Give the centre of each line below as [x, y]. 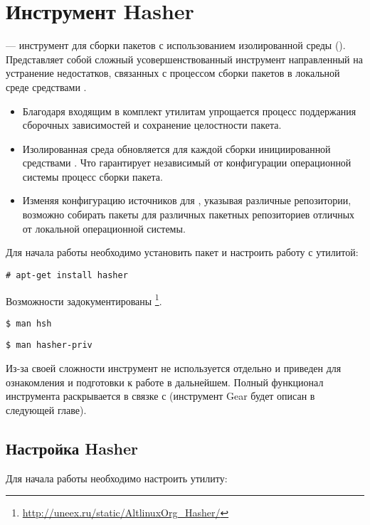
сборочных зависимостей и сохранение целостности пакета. [152, 125]
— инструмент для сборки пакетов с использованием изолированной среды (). [176, 45]
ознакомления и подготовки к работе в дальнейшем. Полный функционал [165, 382]
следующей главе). [46, 409]
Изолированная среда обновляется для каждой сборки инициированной [176, 148]
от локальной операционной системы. [104, 228]
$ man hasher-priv [49, 345]
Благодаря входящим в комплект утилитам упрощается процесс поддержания [189, 111]
